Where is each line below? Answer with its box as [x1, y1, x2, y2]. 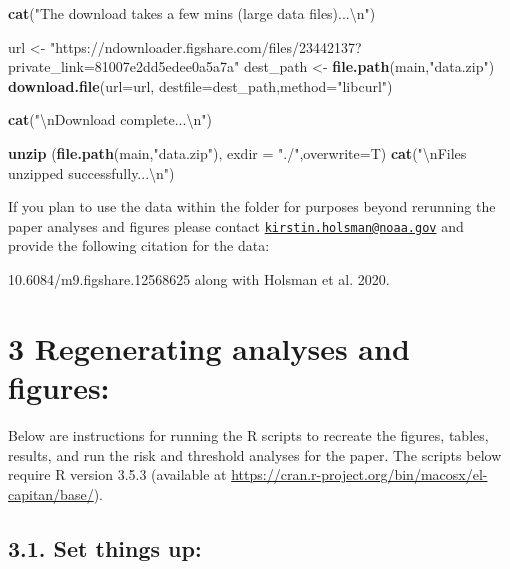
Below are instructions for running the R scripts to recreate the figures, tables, [8, 424, 489, 445]
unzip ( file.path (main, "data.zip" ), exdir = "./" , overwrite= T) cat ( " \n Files [8, 142, 467, 163]
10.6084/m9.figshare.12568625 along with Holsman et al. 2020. [8, 269, 390, 289]
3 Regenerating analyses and [8, 327, 410, 368]
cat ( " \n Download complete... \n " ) [8, 109, 212, 130]
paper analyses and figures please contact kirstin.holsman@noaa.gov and [8, 215, 464, 236]
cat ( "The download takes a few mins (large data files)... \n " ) [8, 3, 376, 23]
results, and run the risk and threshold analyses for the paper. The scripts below [8, 444, 502, 465]
